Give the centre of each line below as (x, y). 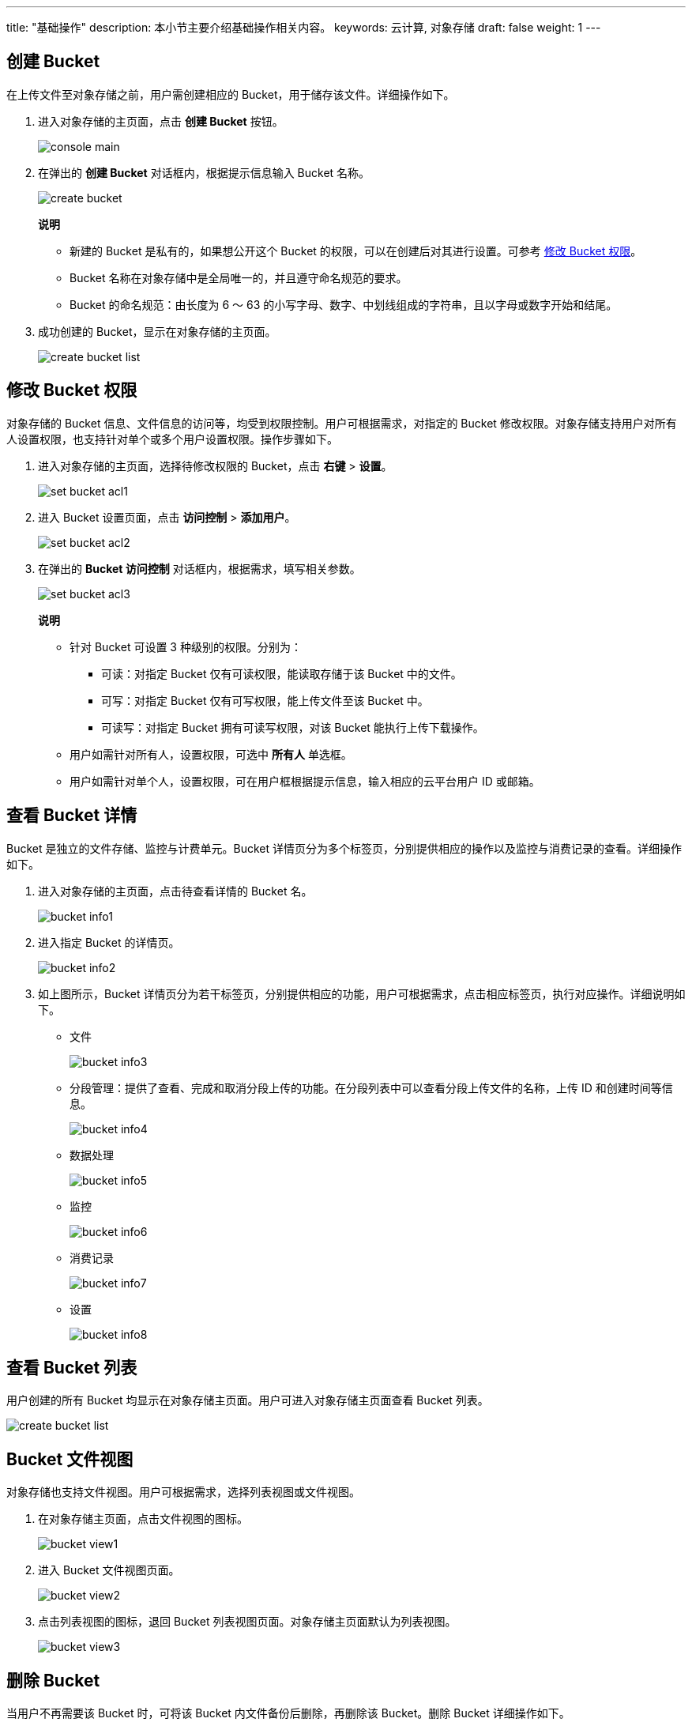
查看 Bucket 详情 (72, 816)
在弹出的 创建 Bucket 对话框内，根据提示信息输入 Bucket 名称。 (204, 172)
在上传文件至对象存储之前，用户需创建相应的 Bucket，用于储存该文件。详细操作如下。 (231, 94)
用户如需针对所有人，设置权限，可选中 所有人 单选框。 (211, 754)
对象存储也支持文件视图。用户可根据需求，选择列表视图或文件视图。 (183, 1492)
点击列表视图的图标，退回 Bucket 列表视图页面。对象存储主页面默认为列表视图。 (247, 1622)
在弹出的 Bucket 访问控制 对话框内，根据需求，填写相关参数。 (199, 568)
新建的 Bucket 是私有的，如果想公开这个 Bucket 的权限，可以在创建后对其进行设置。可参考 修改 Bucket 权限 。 (356, 251)
